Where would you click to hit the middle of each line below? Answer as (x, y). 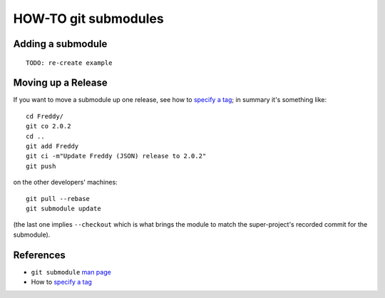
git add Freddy (52, 147)
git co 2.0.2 (48, 126)
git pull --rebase (58, 199)
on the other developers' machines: (65, 183)
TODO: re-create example (69, 63)
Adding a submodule (60, 44)
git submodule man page (71, 272)
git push (41, 166)
